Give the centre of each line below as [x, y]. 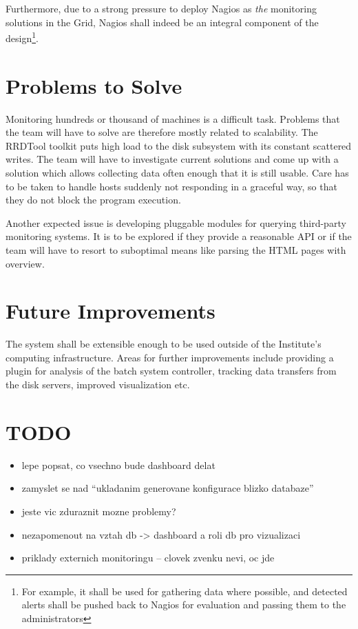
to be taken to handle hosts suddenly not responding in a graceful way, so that [171, 186]
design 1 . [22, 37]
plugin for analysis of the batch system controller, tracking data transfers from [171, 371]
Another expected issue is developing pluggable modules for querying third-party [176, 222]
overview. [25, 263]
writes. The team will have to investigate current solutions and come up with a [172, 159]
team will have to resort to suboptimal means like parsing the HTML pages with [176, 249]
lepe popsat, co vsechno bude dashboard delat [118, 465]
